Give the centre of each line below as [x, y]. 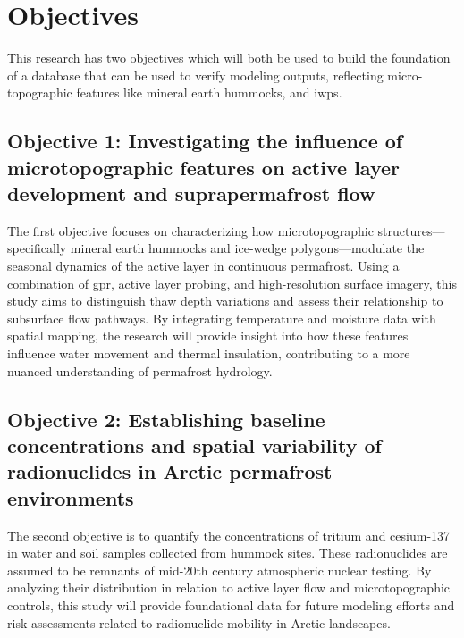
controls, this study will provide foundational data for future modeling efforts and [231, 604]
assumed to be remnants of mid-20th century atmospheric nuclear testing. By [219, 570]
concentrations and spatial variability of [194, 445]
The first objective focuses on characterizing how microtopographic [190, 230]
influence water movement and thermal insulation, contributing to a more [209, 353]
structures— [411, 230]
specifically [37, 248]
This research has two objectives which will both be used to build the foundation [229, 58]
